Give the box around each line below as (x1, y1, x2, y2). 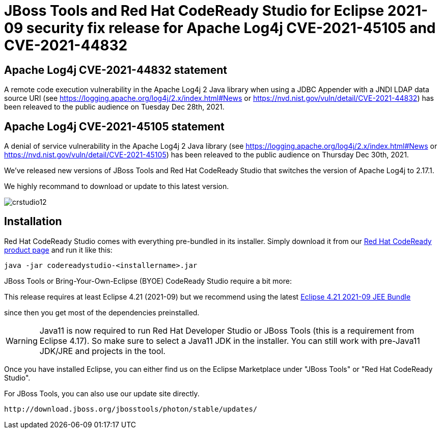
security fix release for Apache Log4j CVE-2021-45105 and (26, 19, 436, 37)
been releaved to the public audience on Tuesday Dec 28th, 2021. (4, 102, 225, 112)
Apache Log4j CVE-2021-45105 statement (4, 120, 225, 133)
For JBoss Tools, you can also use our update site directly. (4, 389, 200, 398)
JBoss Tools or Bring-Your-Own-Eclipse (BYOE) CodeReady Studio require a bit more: (4, 276, 292, 285)
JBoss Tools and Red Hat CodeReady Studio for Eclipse (4, 2, 384, 19)
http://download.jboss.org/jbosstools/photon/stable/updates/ (4, 404, 258, 413)
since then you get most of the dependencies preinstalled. (4, 308, 200, 317)
